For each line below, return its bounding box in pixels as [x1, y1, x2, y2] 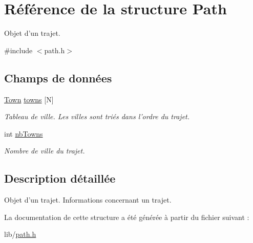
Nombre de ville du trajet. [4, 145, 85, 156]
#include [4, 45, 33, 55]
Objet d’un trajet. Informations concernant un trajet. [4, 194, 172, 205]
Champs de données [4, 70, 112, 85]
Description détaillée [4, 170, 116, 186]
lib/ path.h [4, 229, 36, 239]
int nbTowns [4, 128, 43, 139]
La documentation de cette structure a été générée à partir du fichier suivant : [4, 211, 249, 222]
